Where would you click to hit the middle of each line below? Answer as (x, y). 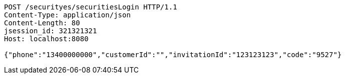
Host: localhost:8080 (46, 39)
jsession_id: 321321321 (51, 31)
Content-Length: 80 (42, 23)
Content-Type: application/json (67, 15)
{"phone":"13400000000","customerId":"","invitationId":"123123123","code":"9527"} (173, 55)
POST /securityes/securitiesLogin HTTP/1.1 (91, 7)
